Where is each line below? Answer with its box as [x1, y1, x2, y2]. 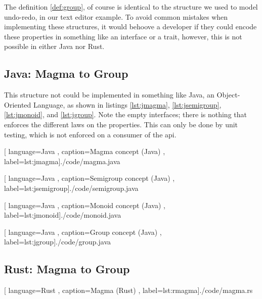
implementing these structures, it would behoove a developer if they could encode [4, 21, 257, 32]
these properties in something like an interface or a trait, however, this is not [4, 31, 242, 41]
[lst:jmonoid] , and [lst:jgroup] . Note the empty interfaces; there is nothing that [4, 109, 247, 120]
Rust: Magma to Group [4, 261, 130, 277]
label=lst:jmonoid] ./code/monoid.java [4, 210, 121, 220]
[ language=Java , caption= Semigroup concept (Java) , [4, 173, 175, 183]
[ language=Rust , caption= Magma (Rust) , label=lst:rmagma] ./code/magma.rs [4, 285, 253, 295]
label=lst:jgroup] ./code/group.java [4, 236, 111, 247]
